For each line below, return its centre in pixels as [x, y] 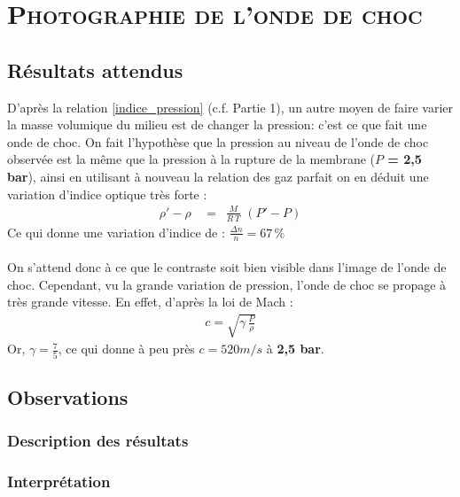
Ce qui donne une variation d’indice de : [116, 232]
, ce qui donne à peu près [126, 349]
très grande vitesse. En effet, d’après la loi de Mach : [150, 302]
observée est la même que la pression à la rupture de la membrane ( [191, 159]
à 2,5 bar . [295, 349]
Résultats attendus [95, 70]
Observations [68, 397]
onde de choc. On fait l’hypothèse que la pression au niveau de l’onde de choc [218, 141]
